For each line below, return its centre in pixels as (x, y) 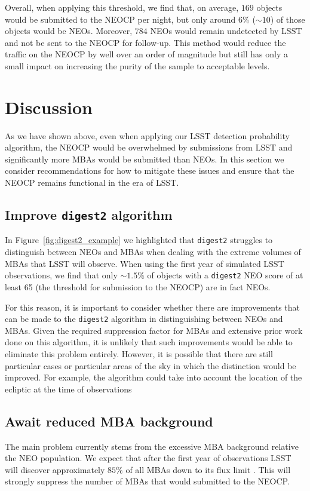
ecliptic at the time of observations (68, 389)
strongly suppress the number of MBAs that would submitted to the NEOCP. (147, 481)
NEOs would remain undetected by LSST (226, 31)
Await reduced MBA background (109, 421)
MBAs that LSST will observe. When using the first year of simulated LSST (145, 263)
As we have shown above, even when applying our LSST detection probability (147, 135)
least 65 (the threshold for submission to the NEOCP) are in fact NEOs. (138, 286)
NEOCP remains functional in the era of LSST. (92, 182)
